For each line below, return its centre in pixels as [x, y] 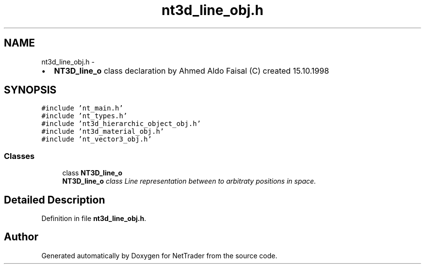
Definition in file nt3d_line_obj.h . [94, 219]
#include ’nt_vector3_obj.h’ [97, 139]
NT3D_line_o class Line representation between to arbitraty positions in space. [189, 181]
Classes [19, 156]
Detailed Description [55, 200]
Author [21, 237]
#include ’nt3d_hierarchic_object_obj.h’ [121, 124]
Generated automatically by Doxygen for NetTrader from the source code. [159, 255]
